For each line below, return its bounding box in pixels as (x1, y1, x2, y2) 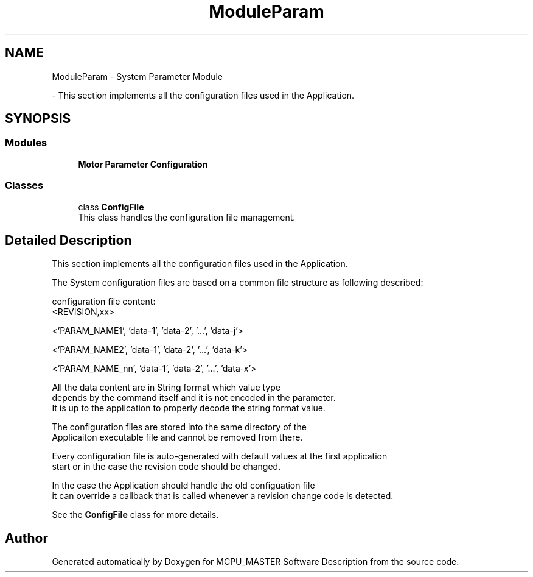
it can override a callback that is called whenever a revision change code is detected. (52, 490, 394, 501)
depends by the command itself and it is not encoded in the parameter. (52, 392, 336, 403)
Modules (5, 136, 47, 149)
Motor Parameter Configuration (78, 158, 208, 169)
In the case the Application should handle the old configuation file (52, 480, 315, 491)
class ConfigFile (78, 201, 144, 212)
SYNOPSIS (5, 111, 71, 127)
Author (5, 530, 48, 546)
